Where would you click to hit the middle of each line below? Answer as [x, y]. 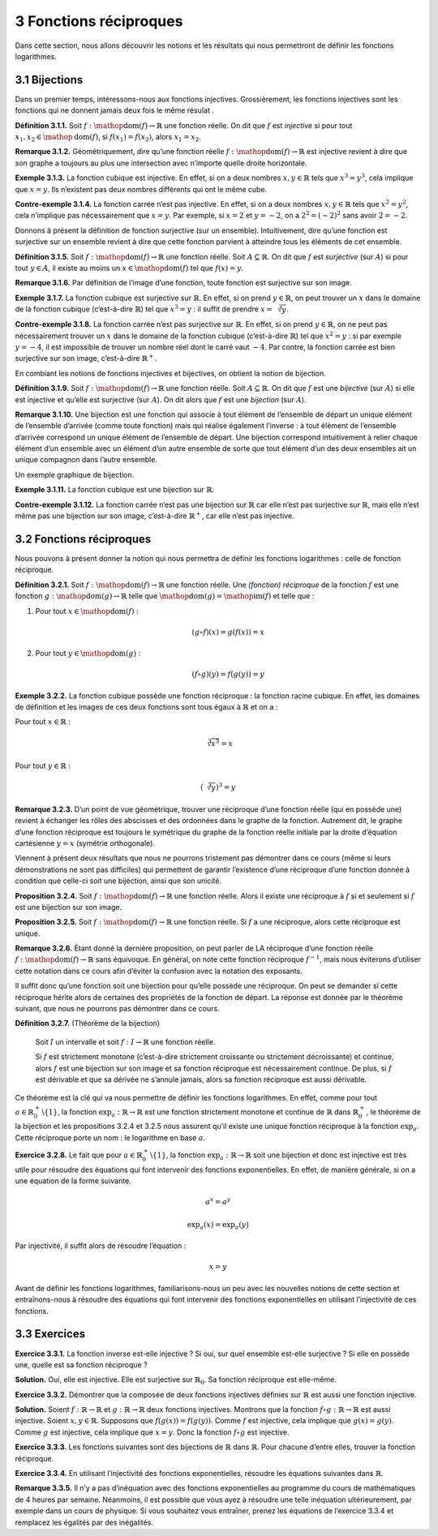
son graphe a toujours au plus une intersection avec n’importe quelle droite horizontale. [161, 163]
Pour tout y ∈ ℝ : [43, 766]
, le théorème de [393, 1112]
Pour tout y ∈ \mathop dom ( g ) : [88, 654]
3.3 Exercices [50, 1334]
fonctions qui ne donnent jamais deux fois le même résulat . [114, 110]
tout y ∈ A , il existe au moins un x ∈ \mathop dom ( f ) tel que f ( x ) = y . [129, 268]
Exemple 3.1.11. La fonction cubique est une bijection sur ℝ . [115, 490]
